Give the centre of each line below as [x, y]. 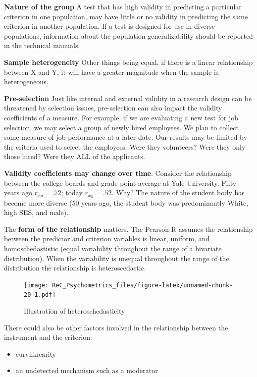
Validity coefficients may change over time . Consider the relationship [118, 173]
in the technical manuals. [42, 45]
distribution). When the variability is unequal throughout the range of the [117, 258]
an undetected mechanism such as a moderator [87, 370]
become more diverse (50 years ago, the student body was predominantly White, [126, 202]
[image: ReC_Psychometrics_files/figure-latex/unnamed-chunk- [128, 285]
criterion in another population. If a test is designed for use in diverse [110, 26]
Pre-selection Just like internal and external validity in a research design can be [128, 98]
